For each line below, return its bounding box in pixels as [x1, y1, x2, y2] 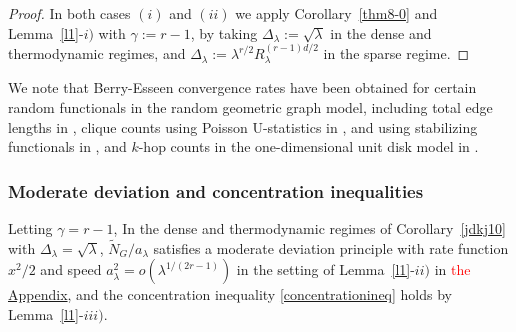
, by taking [190, 22, 258, 43]
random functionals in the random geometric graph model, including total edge [8, 97, 493, 118]
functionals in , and [8, 136, 127, 157]
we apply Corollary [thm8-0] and [235, 3, 438, 23]
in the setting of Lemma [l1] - [236, 259, 415, 280]
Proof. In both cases [8, 3, 131, 23]
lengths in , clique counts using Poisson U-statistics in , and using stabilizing [8, 116, 478, 137]
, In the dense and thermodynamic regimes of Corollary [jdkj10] [113, 218, 506, 239]
